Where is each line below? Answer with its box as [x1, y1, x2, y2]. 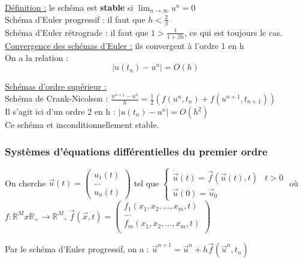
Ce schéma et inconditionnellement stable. [5, 118, 159, 130]
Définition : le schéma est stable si [5, 1, 134, 13]
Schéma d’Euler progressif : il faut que [5, 13, 146, 25]
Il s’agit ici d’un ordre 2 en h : [5, 105, 116, 117]
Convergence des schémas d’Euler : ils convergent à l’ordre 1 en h [5, 39, 244, 52]
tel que [134, 176, 159, 189]
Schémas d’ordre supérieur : [5, 80, 107, 93]
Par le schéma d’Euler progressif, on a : [5, 243, 149, 255]
